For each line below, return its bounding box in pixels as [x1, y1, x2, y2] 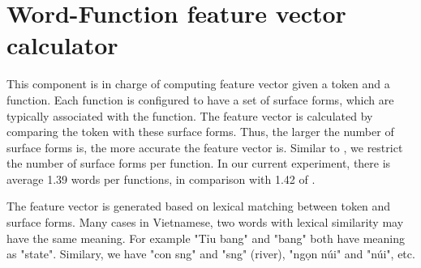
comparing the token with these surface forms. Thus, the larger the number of [6, 123, 394, 140]
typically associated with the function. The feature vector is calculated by [6, 107, 373, 124]
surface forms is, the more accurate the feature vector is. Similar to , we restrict [6, 138, 403, 155]
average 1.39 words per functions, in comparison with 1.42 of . [6, 170, 316, 187]
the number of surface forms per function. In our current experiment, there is [6, 155, 391, 172]
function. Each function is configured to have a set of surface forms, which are [6, 91, 394, 108]
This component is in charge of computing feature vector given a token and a [6, 75, 390, 92]
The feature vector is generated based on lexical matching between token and [6, 198, 391, 215]
